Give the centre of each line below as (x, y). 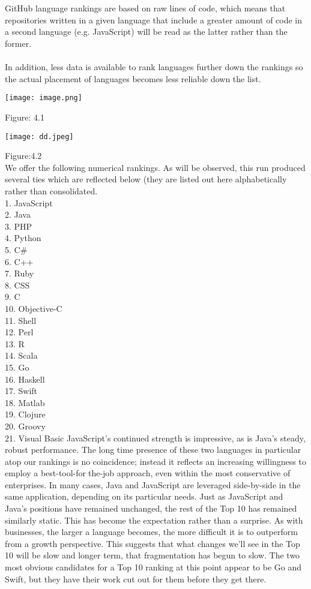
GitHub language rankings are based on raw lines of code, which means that (145, 8)
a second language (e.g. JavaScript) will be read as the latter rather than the (146, 31)
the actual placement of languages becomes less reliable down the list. (133, 78)
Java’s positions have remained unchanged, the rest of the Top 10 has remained (151, 508)
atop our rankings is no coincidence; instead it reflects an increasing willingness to (155, 461)
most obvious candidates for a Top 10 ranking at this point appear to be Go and (153, 567)
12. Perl (19, 332)
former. (18, 43)
